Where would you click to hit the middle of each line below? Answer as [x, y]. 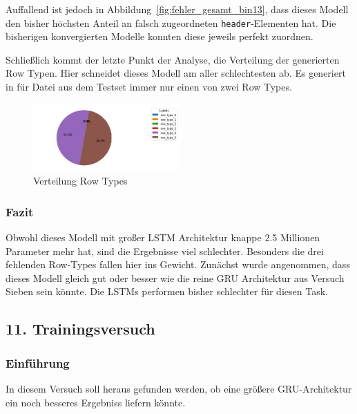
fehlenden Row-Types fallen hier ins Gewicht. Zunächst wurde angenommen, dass [178, 264]
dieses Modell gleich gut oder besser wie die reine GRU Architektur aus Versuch [175, 277]
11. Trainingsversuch [80, 329]
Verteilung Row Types [80, 181]
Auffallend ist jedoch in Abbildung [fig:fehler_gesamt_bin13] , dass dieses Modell [177, 9]
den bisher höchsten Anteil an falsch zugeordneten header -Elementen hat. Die [171, 22]
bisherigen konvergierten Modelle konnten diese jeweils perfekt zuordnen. [160, 36]
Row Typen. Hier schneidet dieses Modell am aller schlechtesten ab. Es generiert [176, 73]
